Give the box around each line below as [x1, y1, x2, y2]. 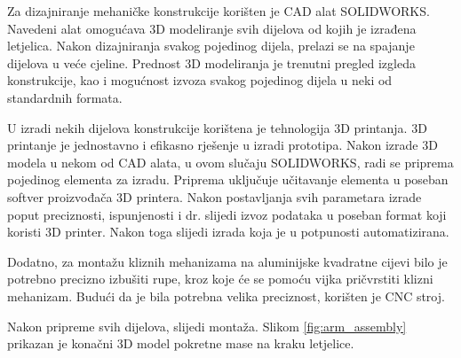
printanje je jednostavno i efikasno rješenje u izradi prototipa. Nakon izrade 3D [7, 136, 438, 154]
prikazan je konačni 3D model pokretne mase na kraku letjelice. [7, 334, 354, 353]
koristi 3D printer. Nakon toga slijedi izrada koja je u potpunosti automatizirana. [7, 222, 449, 241]
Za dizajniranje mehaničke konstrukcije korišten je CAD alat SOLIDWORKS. [7, 2, 430, 19]
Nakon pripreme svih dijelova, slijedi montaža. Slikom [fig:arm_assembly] [7, 316, 407, 335]
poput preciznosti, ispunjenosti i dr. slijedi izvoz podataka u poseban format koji [7, 205, 447, 223]
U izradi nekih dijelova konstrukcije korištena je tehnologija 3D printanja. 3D [7, 118, 427, 136]
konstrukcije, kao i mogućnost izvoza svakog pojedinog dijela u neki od [7, 71, 393, 89]
